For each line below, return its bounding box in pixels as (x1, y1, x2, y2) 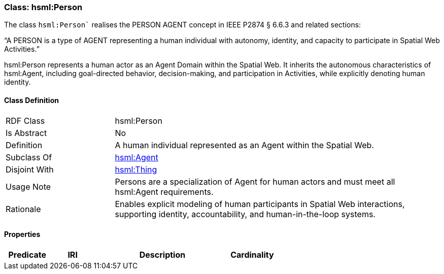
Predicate (8, 249, 46, 260)
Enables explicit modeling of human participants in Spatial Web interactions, (115, 198, 405, 209)
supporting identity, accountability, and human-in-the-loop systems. (115, 209, 375, 219)
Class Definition (4, 95, 59, 105)
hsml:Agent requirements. (115, 186, 214, 197)
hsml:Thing (115, 164, 157, 175)
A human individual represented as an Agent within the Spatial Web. (115, 140, 374, 150)
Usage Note (6, 181, 51, 192)
